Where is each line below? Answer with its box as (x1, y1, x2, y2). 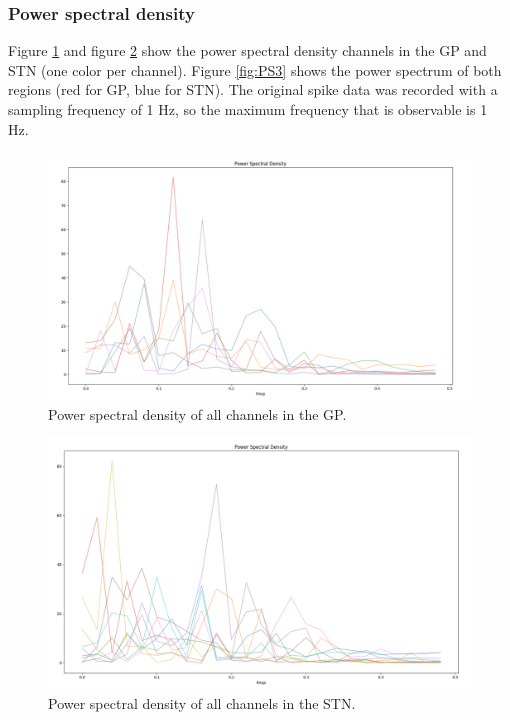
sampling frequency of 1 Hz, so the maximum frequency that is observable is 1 (8, 99, 488, 119)
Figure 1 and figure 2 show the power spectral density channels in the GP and (8, 40, 487, 61)
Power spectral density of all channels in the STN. (48, 692, 356, 713)
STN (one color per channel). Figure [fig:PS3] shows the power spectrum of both (8, 59, 502, 80)
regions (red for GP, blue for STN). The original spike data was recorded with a (8, 79, 498, 100)
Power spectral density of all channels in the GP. (48, 403, 347, 424)
